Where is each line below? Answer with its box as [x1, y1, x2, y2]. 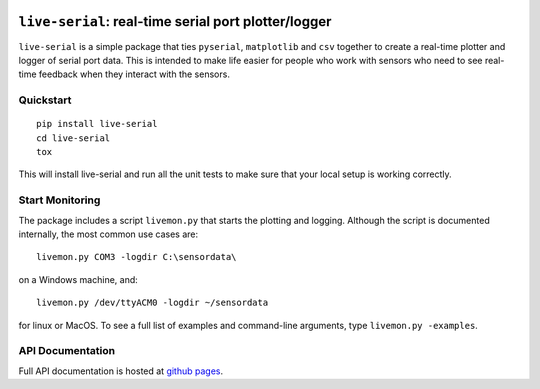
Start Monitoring [18, 193, 101, 207]
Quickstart [18, 93, 72, 107]
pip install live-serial [36, 118, 158, 130]
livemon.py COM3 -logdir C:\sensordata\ [36, 251, 237, 263]
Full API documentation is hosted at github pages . [18, 365, 224, 377]
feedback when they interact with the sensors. [38, 68, 230, 80]
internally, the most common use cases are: [18, 228, 199, 240]
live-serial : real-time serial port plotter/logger [18, 13, 332, 30]
